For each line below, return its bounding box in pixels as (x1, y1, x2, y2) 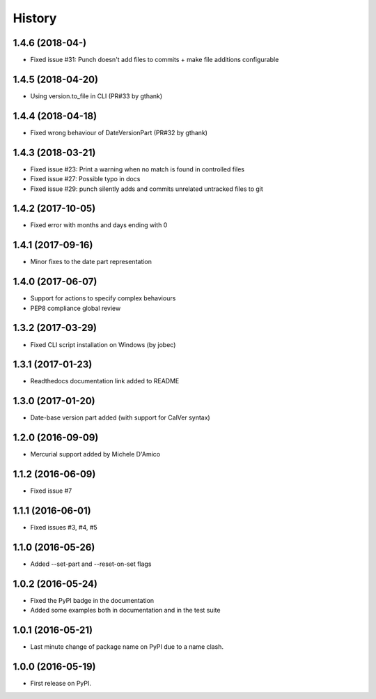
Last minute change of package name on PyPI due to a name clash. (30, 643, 224, 651)
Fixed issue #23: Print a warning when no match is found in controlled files (30, 164, 245, 174)
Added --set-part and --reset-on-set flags (30, 560, 152, 568)
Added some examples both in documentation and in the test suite (30, 606, 221, 615)
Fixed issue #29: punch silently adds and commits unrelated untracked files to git (30, 185, 264, 193)
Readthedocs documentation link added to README (30, 377, 180, 385)
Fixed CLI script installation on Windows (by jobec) (30, 340, 176, 348)
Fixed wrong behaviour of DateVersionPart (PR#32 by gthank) (30, 128, 208, 137)
